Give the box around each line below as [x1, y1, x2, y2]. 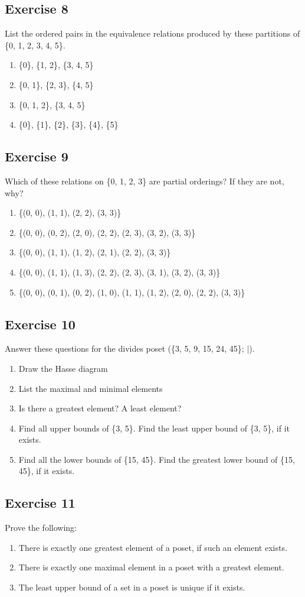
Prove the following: [5, 521, 77, 534]
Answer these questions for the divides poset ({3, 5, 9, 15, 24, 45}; [5, 342, 244, 355]
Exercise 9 [5, 147, 68, 166]
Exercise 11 [5, 494, 76, 512]
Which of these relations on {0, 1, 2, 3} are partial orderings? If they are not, [5, 174, 284, 187]
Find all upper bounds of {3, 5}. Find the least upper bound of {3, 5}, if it [18, 421, 290, 434]
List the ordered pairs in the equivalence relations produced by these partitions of [5, 27, 300, 40]
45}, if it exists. [18, 465, 75, 477]
